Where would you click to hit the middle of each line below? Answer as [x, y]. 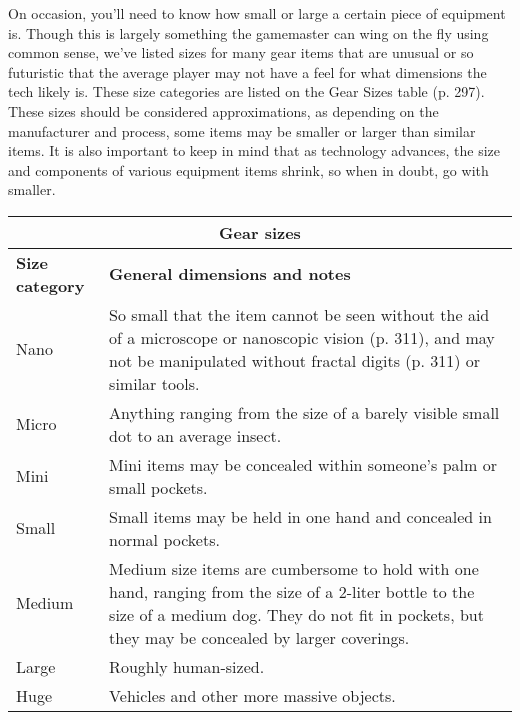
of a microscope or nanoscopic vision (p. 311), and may [302, 337]
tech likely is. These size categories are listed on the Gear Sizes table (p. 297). [246, 91]
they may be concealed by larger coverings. [259, 637]
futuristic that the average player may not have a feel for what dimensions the [247, 71]
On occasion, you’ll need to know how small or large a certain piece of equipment [257, 13]
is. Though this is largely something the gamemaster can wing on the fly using [248, 32]
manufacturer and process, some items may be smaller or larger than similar [242, 130]
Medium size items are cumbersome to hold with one [294, 568]
